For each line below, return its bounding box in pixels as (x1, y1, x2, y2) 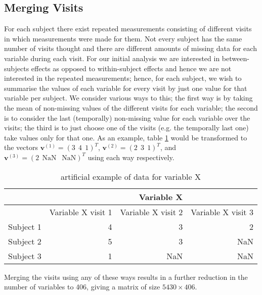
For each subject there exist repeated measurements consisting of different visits (4, 23, 252, 34)
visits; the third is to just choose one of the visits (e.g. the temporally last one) (4, 122, 249, 133)
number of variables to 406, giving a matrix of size (4, 281, 160, 292)
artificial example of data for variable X (60, 170, 201, 182)
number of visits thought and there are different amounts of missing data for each (4, 43, 257, 54)
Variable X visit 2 (120, 206, 183, 218)
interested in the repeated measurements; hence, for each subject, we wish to (4, 73, 242, 83)
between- (222, 53, 249, 63)
